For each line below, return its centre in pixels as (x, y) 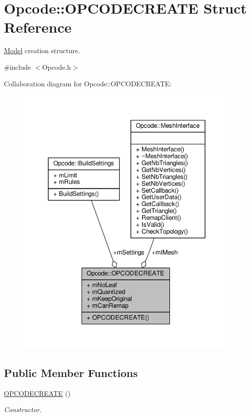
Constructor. (23, 409)
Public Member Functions (71, 372)
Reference (38, 27)
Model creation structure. (42, 50)
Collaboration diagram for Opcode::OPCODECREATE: (88, 83)
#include (18, 67)
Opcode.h (56, 67)
